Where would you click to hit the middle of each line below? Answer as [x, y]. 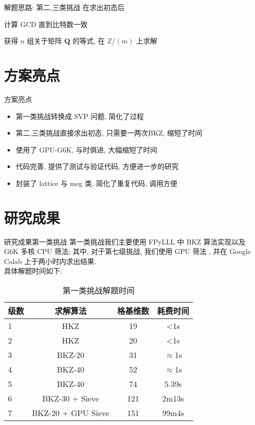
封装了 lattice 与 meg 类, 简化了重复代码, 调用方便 [96, 183]
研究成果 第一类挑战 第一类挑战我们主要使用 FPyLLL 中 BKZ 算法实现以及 [125, 241]
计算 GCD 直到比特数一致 [46, 24]
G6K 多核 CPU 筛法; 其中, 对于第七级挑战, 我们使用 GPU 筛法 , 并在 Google [127, 251]
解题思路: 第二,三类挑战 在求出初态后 [64, 7]
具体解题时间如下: [33, 271]
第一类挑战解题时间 [99, 290]
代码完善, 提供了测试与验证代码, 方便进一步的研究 [97, 166]
